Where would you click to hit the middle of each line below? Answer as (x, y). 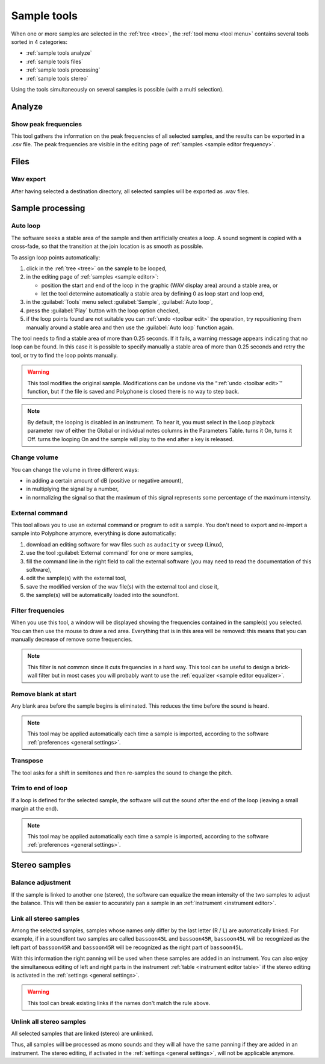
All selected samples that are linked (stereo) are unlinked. (82, 1033)
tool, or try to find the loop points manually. (64, 355)
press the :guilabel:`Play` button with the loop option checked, (103, 311)
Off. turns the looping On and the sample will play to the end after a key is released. (131, 439)
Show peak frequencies (47, 124)
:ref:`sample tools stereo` (57, 78)
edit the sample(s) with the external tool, (76, 578)
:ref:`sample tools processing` (63, 70)
